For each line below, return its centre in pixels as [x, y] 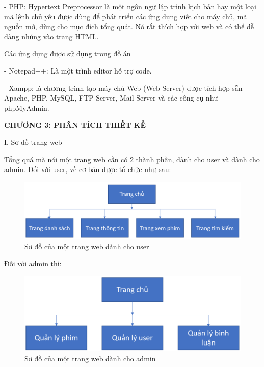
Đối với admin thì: [33, 263]
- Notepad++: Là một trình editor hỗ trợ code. [78, 70]
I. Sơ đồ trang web [33, 142]
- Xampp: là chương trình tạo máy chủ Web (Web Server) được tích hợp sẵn [123, 88]
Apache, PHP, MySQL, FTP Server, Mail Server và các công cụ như [111, 98]
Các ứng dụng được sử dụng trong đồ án [68, 53]
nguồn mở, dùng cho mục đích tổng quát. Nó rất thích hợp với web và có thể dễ [129, 26]
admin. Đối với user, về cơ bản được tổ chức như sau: [88, 169]
